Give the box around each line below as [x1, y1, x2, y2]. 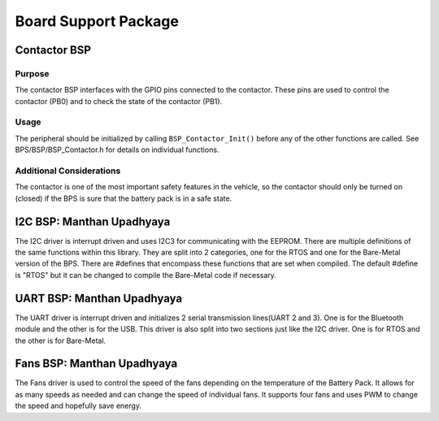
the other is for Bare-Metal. [15, 336, 106, 345]
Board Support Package [15, 12, 179, 30]
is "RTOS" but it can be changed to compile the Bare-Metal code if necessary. [15, 270, 276, 280]
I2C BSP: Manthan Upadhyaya [15, 215, 171, 228]
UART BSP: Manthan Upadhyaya [15, 291, 183, 305]
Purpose [15, 67, 50, 79]
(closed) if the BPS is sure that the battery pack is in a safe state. [15, 193, 233, 203]
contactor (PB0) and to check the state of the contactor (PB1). [15, 96, 223, 106]
